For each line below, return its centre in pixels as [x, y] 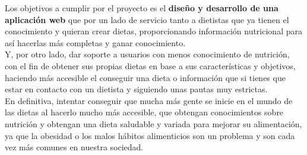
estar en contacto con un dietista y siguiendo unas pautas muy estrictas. [136, 89]
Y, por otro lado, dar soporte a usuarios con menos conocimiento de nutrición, [147, 54]
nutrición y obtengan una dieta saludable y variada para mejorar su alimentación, [153, 123]
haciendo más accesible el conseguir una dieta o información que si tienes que [145, 77]
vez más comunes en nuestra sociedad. [74, 147]
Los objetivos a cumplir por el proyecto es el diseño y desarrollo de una [142, 8]
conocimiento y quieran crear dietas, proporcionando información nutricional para [153, 31]
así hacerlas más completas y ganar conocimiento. [95, 42]
